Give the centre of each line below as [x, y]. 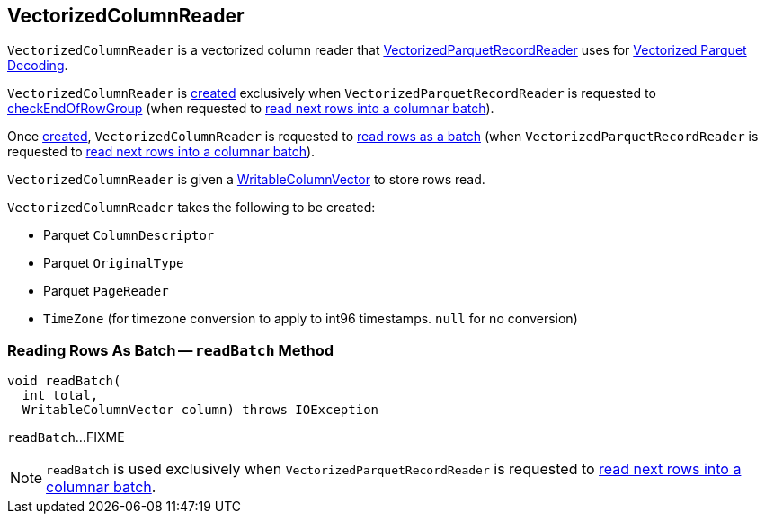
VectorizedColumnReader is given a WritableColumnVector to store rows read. [246, 180]
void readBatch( [64, 381]
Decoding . [38, 66]
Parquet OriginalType [114, 263]
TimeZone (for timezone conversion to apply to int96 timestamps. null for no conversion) [311, 319]
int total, [60, 396]
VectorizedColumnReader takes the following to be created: [191, 208]
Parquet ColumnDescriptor [129, 235]
